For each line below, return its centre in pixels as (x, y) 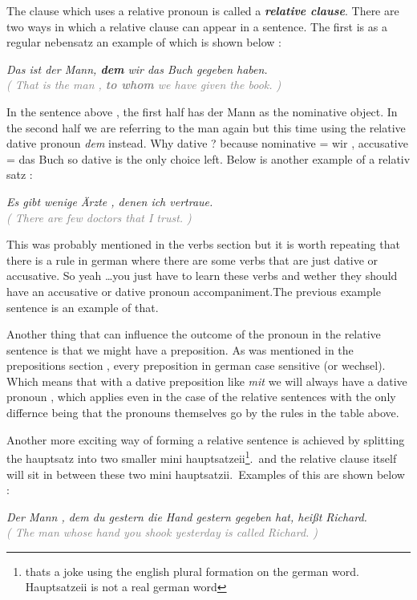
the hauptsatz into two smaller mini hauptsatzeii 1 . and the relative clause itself (202, 457)
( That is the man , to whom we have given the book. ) (144, 85)
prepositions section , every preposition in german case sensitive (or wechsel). (196, 365)
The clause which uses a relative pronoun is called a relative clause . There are (203, 10)
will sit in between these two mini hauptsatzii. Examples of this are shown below (206, 474)
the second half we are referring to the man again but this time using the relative (206, 127)
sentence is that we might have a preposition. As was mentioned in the (180, 349)
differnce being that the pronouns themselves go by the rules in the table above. (203, 413)
